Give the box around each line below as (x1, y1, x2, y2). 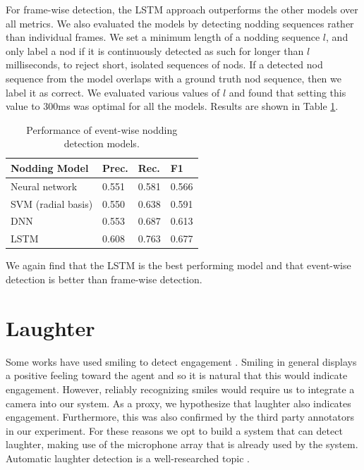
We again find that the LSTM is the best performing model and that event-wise (6, 258, 351, 273)
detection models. (63, 136, 140, 151)
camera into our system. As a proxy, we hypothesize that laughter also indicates (6, 395, 351, 410)
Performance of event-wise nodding (26, 122, 178, 137)
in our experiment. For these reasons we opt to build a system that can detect (6, 423, 343, 438)
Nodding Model (11, 160, 89, 175)
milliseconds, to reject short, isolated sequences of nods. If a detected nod (6, 57, 323, 72)
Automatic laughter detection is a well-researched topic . (6, 450, 250, 465)
